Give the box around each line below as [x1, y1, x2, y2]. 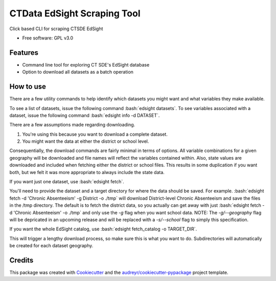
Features [9, 48, 38, 57]
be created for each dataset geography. [9, 243, 94, 249]
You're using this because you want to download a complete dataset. [22, 131, 168, 137]
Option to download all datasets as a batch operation [22, 69, 134, 75]
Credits [9, 256, 34, 265]
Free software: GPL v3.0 [22, 35, 74, 41]
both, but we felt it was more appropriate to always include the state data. [9, 169, 165, 175]
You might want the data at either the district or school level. [22, 138, 149, 144]
